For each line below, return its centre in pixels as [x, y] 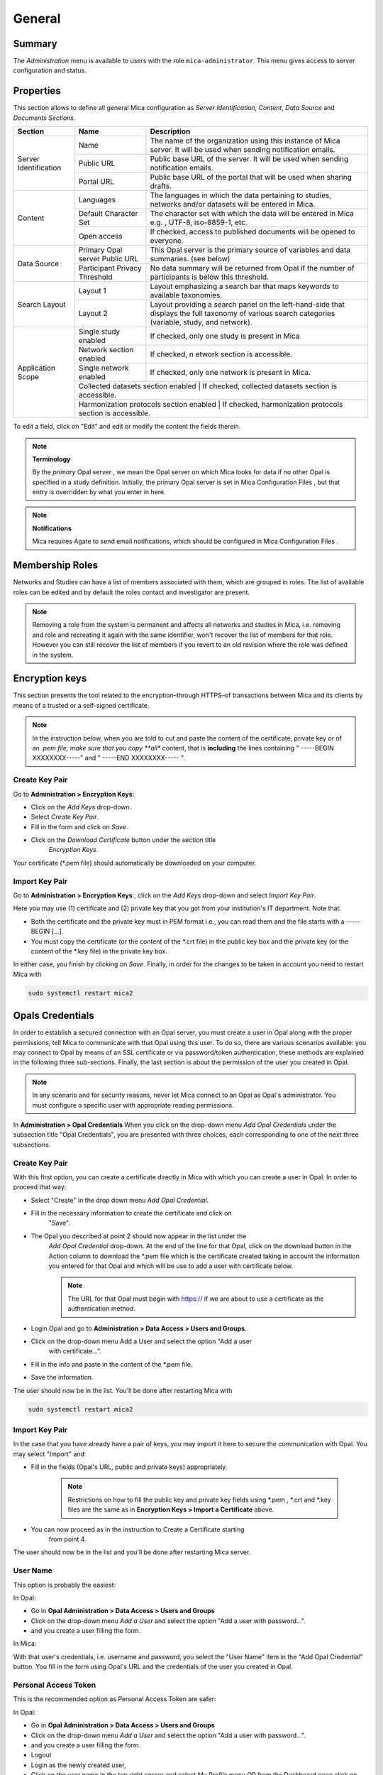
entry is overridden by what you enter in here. [99, 492]
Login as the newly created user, [79, 1765]
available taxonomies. [186, 295]
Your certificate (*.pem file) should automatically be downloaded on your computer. [135, 863]
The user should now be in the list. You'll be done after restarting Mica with [123, 1390]
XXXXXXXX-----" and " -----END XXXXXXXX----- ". [109, 758]
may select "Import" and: [50, 1454]
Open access [101, 236]
